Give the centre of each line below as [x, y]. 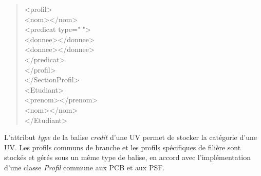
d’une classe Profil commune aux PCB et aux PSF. [85, 167]
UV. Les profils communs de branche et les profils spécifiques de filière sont [123, 147]
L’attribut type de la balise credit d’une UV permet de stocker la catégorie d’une [130, 137]
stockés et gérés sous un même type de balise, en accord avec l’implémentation [127, 157]
